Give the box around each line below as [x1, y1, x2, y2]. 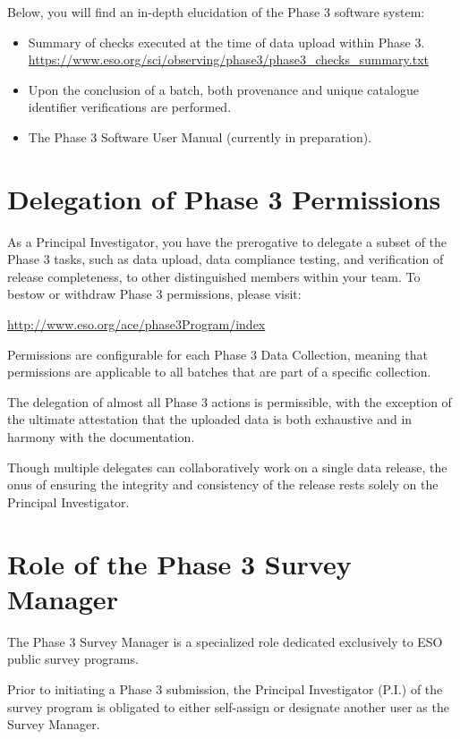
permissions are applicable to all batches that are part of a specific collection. [7, 362, 431, 381]
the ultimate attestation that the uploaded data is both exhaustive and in [7, 410, 413, 429]
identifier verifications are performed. [28, 98, 232, 116]
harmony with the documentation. [7, 428, 195, 446]
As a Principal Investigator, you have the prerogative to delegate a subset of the [7, 232, 447, 251]
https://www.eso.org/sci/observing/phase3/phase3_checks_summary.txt [28, 50, 429, 69]
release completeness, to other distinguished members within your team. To [7, 267, 421, 285]
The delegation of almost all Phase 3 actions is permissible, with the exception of [7, 392, 452, 411]
